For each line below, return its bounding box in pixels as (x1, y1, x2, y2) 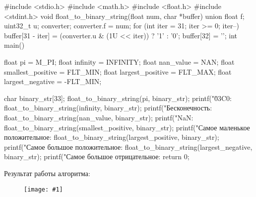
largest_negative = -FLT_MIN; (4, 76, 102, 87)
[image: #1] (24, 186, 63, 193)
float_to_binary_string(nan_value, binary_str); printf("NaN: (4, 112, 193, 122)
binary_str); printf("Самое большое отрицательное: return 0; (4, 151, 190, 162)
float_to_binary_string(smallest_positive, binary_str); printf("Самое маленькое (4, 122, 250, 132)
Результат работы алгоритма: (4, 168, 90, 178)
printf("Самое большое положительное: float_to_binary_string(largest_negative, (4, 141, 253, 152)
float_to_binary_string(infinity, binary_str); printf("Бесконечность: (4, 102, 212, 113)
